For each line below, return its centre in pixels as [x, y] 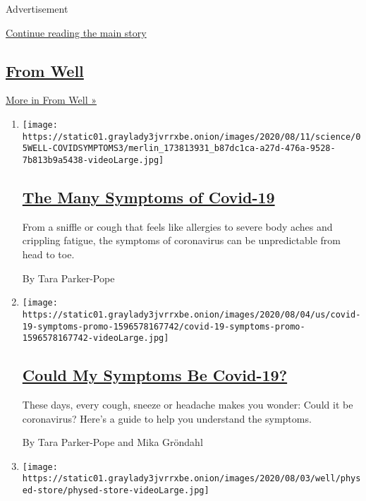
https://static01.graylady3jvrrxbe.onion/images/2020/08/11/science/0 [191, 137]
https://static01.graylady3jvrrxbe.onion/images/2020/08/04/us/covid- [191, 314]
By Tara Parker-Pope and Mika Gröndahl [112, 442]
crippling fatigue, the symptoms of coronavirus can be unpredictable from [181, 240]
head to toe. [48, 254]
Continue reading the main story [76, 32]
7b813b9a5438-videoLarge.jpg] [93, 160]
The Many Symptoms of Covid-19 [148, 197]
